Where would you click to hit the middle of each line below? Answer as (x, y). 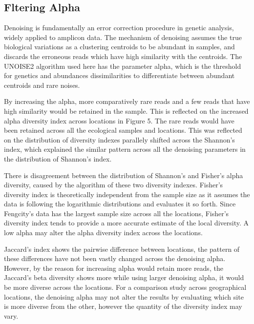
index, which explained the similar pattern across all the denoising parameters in (125, 149)
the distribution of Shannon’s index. (58, 158)
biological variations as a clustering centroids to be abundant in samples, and (119, 47)
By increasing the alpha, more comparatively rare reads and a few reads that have (127, 101)
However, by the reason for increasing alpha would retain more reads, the (114, 268)
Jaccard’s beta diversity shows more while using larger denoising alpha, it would (124, 277)
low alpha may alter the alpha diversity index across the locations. (103, 233)
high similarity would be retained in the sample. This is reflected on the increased (126, 111)
